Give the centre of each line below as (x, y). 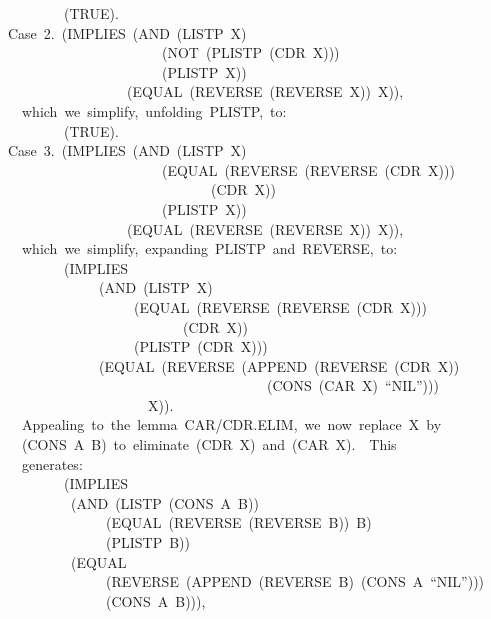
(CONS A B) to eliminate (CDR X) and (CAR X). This (209, 444)
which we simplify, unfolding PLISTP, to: (154, 110)
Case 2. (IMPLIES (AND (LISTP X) (127, 32)
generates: (52, 463)
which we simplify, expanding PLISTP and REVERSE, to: (209, 248)
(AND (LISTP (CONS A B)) (164, 502)
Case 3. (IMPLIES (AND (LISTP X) (127, 150)
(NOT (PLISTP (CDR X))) (250, 52)
